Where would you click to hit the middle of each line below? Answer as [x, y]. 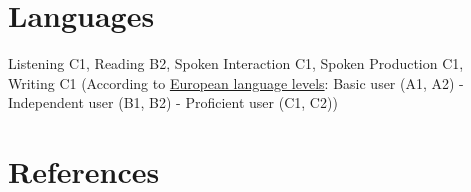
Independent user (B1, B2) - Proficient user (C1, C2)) [173, 102]
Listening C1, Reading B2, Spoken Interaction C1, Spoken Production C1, [236, 63]
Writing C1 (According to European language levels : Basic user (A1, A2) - [236, 82]
